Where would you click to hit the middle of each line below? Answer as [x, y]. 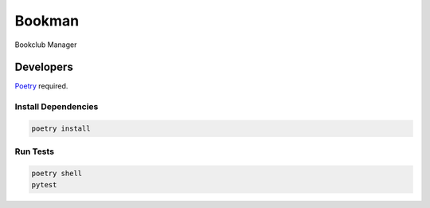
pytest [44, 184]
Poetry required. [41, 86]
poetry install [61, 129]
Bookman [47, 21]
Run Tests [35, 151]
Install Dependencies [57, 107]
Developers [44, 67]
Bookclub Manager [46, 45]
